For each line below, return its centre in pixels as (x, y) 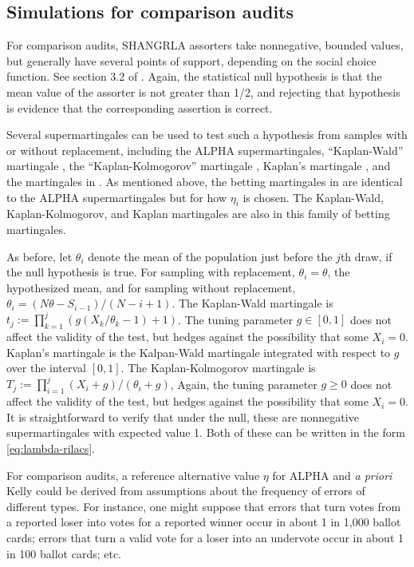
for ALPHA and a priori (332, 475)
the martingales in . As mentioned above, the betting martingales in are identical (205, 181)
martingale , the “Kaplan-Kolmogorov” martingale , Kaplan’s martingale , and (199, 166)
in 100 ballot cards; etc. (64, 553)
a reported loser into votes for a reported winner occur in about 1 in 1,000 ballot (204, 522)
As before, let (39, 256)
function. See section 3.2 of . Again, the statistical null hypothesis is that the (194, 76)
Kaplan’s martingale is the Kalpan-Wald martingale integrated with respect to (199, 352)
